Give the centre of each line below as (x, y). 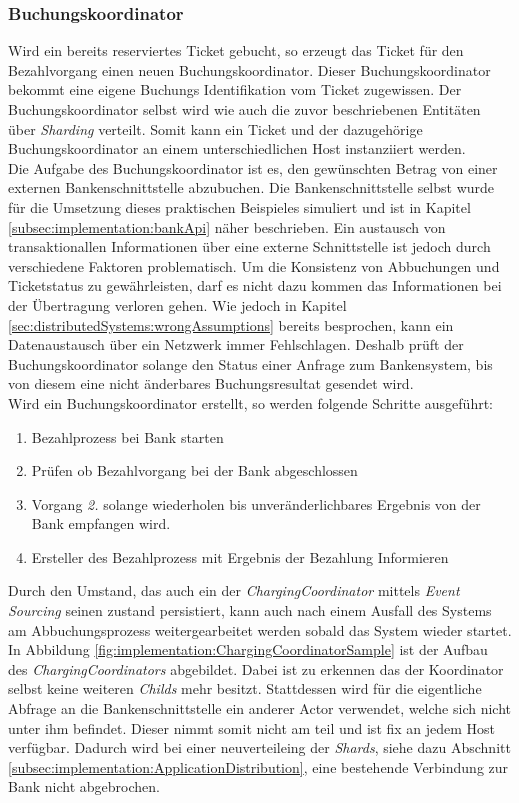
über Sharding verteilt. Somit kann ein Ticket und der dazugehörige (215, 128)
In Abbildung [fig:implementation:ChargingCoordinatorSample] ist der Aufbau (248, 649)
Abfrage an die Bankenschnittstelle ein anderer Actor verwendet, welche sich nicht (260, 708)
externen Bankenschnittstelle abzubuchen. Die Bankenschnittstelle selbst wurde (251, 187)
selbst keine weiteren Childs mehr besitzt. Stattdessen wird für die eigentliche (245, 688)
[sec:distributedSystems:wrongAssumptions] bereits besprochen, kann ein (231, 324)
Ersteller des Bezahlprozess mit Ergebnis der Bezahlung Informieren (240, 556)
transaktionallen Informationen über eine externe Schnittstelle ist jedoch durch (249, 246)
